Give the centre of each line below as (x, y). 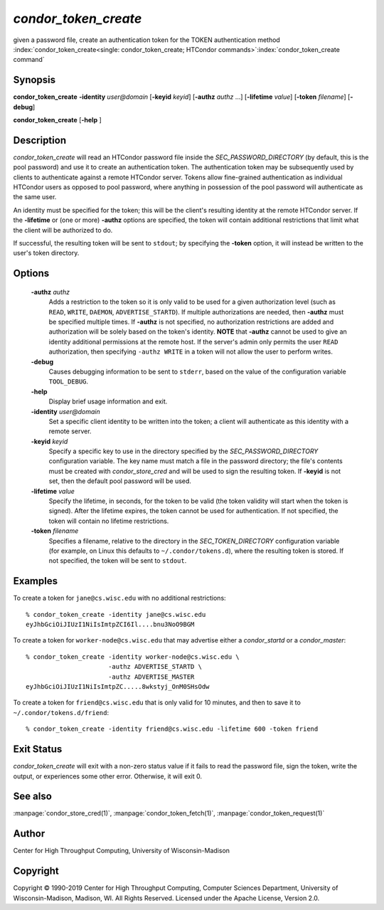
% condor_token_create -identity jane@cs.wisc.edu (116, 614)
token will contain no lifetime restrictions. (109, 521)
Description (40, 140)
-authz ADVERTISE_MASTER (151, 677)
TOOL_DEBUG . (69, 381)
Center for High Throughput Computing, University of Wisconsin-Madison (122, 851)
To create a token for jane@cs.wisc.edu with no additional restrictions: (120, 598)
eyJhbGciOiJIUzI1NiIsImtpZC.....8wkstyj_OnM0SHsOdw (118, 687)
